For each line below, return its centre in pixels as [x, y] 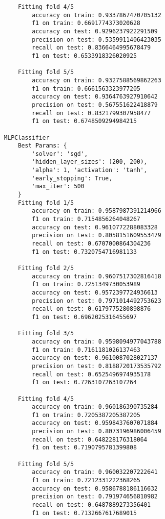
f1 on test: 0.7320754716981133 [84, 252]
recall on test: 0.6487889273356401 [91, 505]
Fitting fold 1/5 [46, 203]
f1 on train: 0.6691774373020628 [86, 23]
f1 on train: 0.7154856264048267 [86, 219]
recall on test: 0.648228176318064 [90, 439]
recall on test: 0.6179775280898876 [91, 309]
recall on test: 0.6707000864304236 [91, 244]
